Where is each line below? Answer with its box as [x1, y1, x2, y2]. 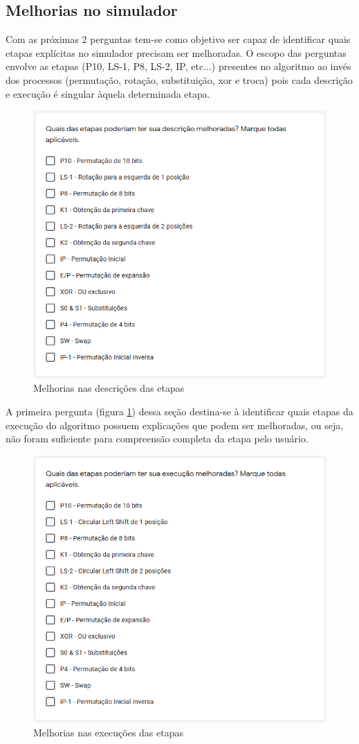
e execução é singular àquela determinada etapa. [6, 86, 210, 101]
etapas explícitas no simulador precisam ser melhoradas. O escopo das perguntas [6, 45, 347, 60]
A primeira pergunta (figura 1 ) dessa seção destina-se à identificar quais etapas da [6, 404, 353, 418]
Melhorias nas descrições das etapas [33, 381, 185, 395]
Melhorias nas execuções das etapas [33, 725, 183, 739]
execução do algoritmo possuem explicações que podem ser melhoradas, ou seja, [6, 417, 344, 432]
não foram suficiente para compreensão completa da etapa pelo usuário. [6, 431, 309, 446]
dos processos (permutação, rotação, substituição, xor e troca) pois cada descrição [6, 72, 353, 87]
